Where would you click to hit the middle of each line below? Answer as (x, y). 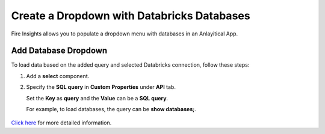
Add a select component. (58, 76)
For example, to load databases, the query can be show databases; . (111, 109)
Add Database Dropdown (59, 51)
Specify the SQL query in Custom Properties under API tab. (101, 87)
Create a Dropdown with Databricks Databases (131, 16)
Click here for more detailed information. (61, 123)
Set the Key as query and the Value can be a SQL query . (97, 98)
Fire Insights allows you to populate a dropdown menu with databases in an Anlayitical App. (125, 34)
